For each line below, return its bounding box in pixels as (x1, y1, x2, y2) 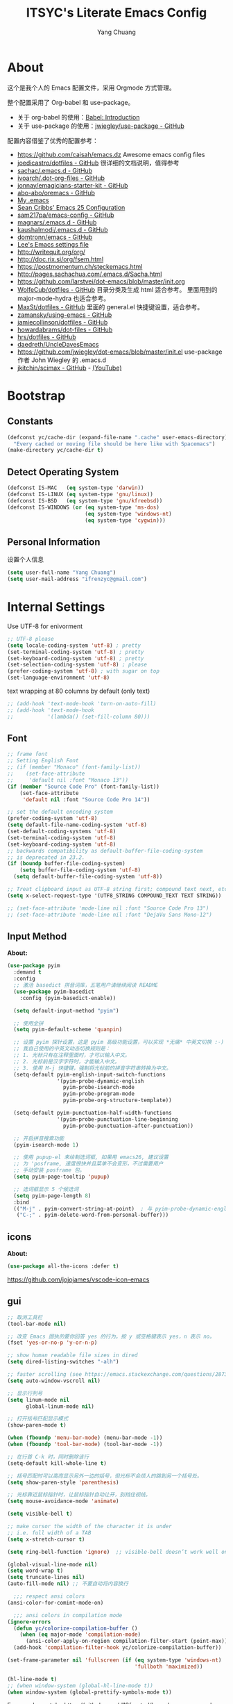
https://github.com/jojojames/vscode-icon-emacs (7, 1275, 150, 1284)
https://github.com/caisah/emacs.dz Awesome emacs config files (17, 150, 205, 158)
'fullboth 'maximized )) (134, 1663, 203, 1670)
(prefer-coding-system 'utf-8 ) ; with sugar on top (7, 668, 159, 675)
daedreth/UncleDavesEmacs (17, 340, 99, 348)
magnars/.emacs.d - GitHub (17, 218, 97, 227)
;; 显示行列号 (7, 1390, 43, 1397)
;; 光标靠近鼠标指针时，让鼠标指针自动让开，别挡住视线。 (7, 1491, 151, 1498)
